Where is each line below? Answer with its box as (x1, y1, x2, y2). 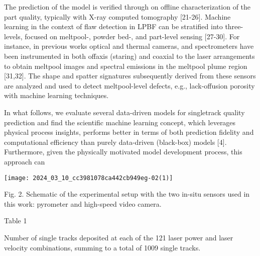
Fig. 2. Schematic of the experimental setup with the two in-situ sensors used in (4, 189, 250, 199)
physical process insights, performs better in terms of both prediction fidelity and (4, 127, 254, 137)
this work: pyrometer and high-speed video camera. (4, 198, 162, 209)
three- (225, 21, 243, 32)
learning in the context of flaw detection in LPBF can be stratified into (4, 21, 223, 32)
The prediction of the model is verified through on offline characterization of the (4, 2, 251, 12)
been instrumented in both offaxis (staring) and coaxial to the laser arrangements (4, 50, 255, 61)
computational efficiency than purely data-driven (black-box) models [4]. (4, 136, 227, 147)
